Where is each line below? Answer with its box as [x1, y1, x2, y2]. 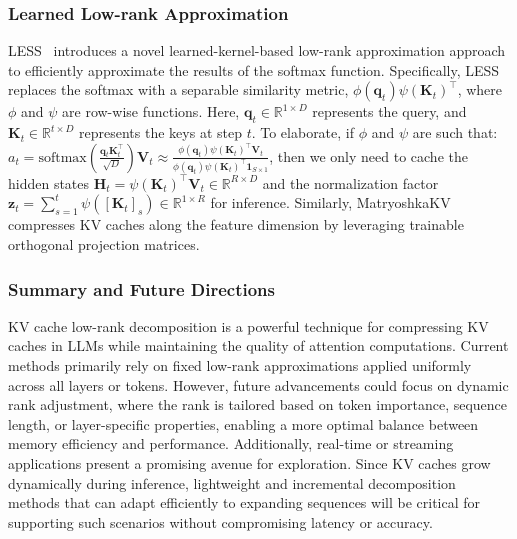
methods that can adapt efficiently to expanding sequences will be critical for [8, 492, 481, 513]
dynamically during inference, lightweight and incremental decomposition [8, 472, 456, 493]
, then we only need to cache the [269, 145, 468, 166]
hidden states [8, 172, 90, 193]
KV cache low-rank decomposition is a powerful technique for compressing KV [8, 315, 489, 336]
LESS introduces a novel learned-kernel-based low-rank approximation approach [8, 40, 506, 61]
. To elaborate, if [251, 122, 355, 143]
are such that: [412, 122, 498, 143]
